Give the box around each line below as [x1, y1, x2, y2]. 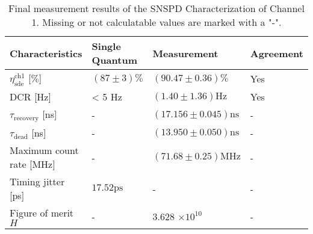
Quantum [91, 53, 137, 67]
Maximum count [10, 143, 79, 158]
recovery [14, 115, 39, 122]
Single [91, 39, 121, 53]
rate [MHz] [10, 157, 55, 171]
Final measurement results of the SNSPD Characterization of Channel [8, 1, 305, 15]
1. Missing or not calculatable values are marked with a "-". [31, 15, 282, 29]
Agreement [250, 46, 303, 60]
